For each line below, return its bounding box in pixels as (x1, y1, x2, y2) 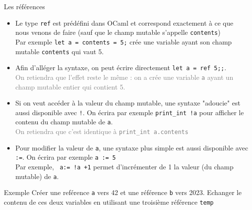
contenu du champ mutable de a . (15, 117, 113, 127)
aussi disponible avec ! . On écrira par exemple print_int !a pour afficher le (15, 107, 244, 117)
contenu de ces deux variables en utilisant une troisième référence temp (4, 196, 214, 207)
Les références (4, 1, 45, 11)
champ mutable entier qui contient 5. (15, 81, 126, 91)
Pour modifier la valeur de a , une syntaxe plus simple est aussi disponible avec (15, 142, 248, 152)
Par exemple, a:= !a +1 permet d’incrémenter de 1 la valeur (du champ (15, 162, 234, 171)
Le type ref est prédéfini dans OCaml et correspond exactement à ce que (15, 17, 234, 28)
